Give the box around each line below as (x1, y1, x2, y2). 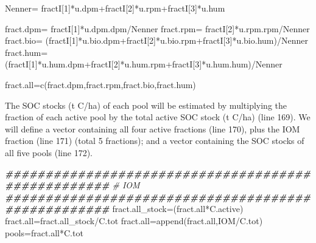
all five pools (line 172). (5, 146, 93, 159)
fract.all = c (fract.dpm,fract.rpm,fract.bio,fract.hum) (5, 78, 196, 91)
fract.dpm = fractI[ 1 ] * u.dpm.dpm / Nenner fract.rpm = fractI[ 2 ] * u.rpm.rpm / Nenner (5, 22, 310, 35)
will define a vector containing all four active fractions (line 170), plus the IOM (5, 122, 300, 135)
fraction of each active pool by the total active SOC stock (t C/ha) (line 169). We (5, 111, 311, 123)
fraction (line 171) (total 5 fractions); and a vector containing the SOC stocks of (5, 134, 304, 147)
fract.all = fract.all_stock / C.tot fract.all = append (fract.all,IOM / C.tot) (5, 214, 263, 227)
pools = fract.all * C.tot (5, 226, 83, 239)
